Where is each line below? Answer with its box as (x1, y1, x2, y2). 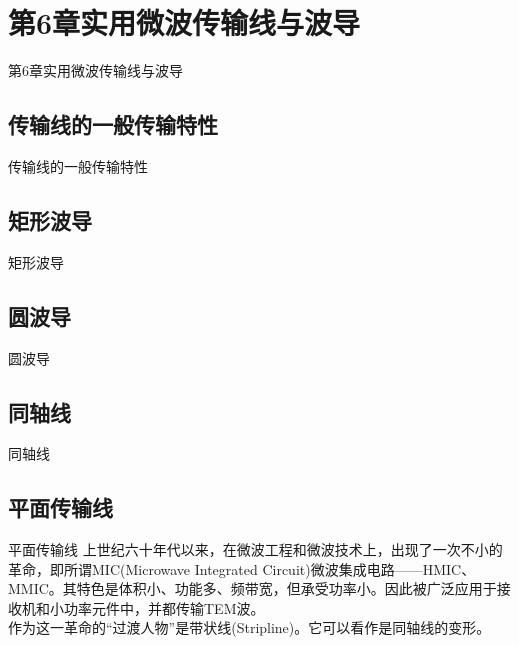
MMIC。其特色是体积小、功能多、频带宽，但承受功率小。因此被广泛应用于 (8, 578, 497, 599)
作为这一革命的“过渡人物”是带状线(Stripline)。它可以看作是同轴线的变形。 (8, 617, 491, 638)
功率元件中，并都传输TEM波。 (63, 597, 265, 618)
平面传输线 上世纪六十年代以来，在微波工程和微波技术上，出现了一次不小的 (8, 539, 503, 560)
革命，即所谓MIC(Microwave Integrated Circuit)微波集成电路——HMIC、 (8, 558, 476, 579)
